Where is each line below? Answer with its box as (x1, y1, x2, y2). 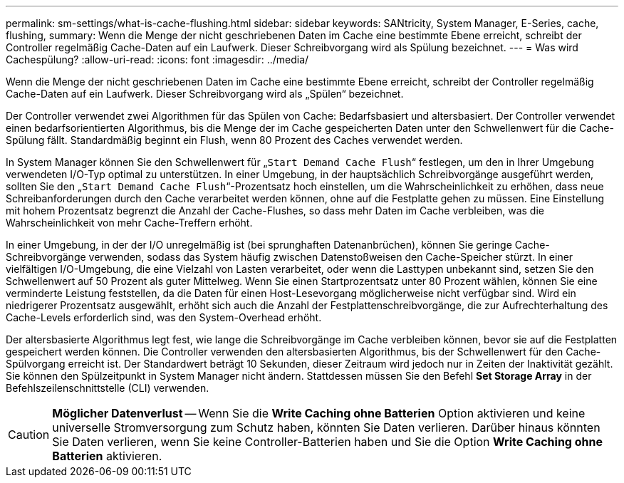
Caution (8, 427, 50, 442)
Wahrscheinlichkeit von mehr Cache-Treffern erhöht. (6, 217, 253, 229)
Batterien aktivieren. (52, 449, 162, 463)
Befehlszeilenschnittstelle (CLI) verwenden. (6, 382, 209, 394)
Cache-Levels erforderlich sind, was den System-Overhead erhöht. (6, 311, 322, 323)
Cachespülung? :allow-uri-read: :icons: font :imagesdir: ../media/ (6, 53, 309, 66)
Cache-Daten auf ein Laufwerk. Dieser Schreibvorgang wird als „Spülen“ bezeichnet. (6, 88, 404, 100)
